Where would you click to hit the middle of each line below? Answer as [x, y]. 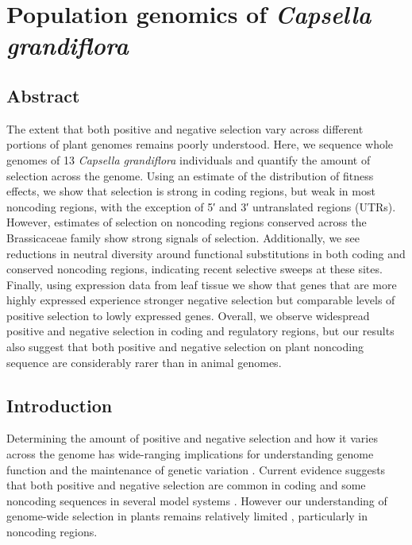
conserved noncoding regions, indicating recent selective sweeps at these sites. [194, 269]
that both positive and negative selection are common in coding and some [186, 485]
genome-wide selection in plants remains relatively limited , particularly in [187, 516]
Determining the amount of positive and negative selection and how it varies [192, 438]
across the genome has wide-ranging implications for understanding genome [190, 454]
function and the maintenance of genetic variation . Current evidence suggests [196, 469]
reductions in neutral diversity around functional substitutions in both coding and [206, 253]
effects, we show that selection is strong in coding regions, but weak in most [191, 191]
